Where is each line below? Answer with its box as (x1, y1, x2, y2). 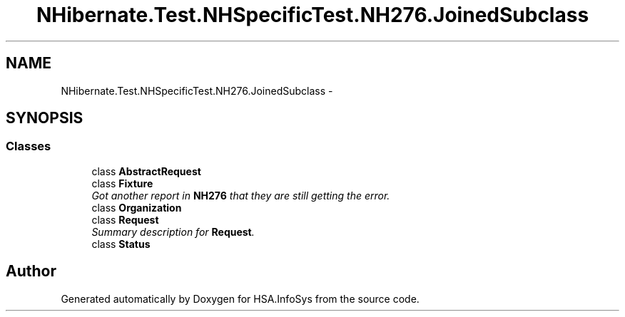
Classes (6, 139, 51, 154)
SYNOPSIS (6, 109, 83, 128)
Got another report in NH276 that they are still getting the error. (91, 189, 390, 202)
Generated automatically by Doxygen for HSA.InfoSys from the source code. (61, 292, 420, 305)
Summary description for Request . (91, 225, 255, 238)
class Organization (91, 201, 182, 214)
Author (6, 262, 56, 281)
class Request (91, 213, 159, 226)
